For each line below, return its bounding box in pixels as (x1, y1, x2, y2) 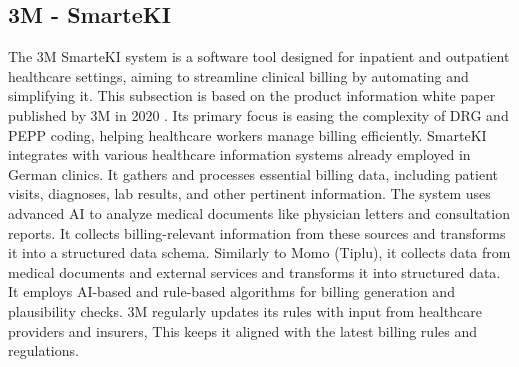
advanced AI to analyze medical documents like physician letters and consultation (8, 202, 510, 223)
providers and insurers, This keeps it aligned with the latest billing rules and (8, 320, 477, 341)
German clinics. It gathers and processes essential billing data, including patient (8, 163, 498, 184)
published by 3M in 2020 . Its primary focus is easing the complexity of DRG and (8, 104, 509, 125)
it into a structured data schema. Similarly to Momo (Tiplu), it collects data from (8, 242, 511, 263)
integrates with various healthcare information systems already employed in (8, 144, 471, 165)
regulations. (8, 340, 79, 361)
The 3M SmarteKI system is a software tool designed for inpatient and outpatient (8, 46, 510, 67)
